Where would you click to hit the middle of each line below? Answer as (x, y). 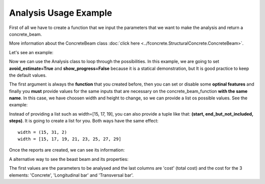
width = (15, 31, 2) (42, 132)
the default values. (28, 75)
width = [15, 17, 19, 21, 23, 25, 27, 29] (70, 139)
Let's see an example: (31, 52)
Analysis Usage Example (61, 13)
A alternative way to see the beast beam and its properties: (69, 159)
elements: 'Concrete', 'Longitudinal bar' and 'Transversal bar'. (71, 175)
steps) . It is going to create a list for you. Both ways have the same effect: (84, 121)
